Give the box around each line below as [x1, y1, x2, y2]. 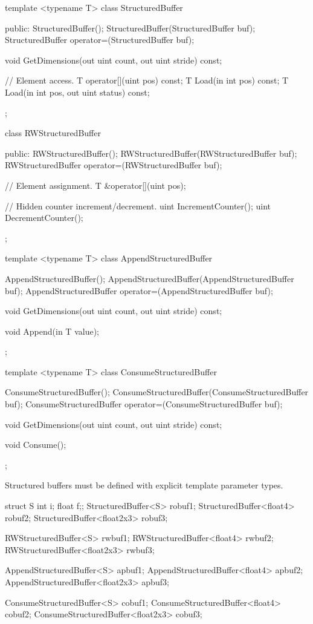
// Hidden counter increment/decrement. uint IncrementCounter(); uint [5, 199, 271, 212]
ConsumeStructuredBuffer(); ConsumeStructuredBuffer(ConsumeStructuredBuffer [5, 386, 309, 398]
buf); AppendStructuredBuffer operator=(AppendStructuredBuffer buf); [5, 284, 273, 297]
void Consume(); [5, 438, 66, 451]
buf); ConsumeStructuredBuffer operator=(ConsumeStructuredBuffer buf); [5, 398, 283, 410]
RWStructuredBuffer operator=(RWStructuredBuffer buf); [5, 159, 222, 171]
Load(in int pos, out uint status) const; [5, 85, 150, 98]
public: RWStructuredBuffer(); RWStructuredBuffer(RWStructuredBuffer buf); [5, 146, 297, 159]
